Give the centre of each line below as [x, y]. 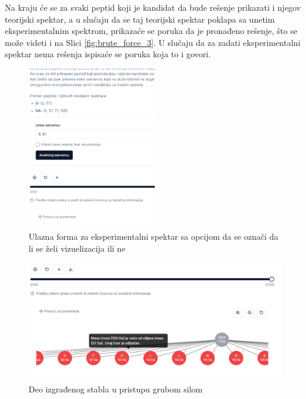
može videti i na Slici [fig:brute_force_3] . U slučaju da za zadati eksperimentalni [153, 42]
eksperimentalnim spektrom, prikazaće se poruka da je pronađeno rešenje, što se [151, 31]
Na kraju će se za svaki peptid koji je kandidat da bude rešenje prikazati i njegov [153, 7]
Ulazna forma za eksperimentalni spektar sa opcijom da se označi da [154, 236]
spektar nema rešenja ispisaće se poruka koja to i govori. [108, 54]
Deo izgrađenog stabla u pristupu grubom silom [116, 389]
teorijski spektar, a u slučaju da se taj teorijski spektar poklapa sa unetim [140, 19]
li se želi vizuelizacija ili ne [77, 248]
